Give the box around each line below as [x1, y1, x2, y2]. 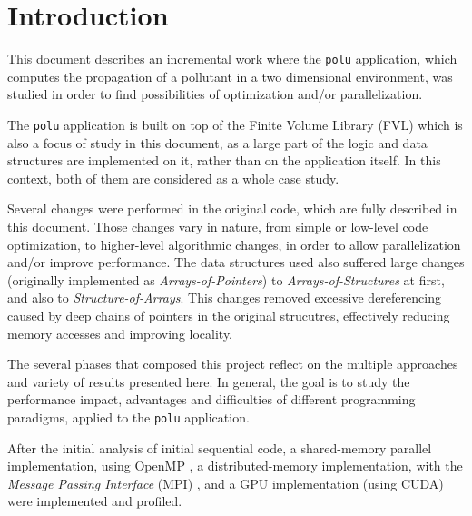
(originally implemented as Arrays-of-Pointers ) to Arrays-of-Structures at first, [7, 270, 445, 289]
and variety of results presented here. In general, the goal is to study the [7, 372, 410, 391]
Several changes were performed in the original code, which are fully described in [7, 199, 457, 218]
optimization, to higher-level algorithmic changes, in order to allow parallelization [7, 234, 461, 253]
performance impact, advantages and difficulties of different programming [7, 390, 416, 409]
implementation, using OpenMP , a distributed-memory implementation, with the [7, 456, 463, 475]
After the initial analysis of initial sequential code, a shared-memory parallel [7, 438, 432, 457]
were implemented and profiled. [7, 491, 182, 511]
